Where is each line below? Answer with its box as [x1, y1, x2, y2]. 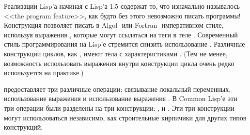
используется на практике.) [4, 67, 84, 78]
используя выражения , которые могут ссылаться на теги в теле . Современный [4, 29, 238, 39]
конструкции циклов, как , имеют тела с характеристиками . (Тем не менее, [4, 48, 228, 58]
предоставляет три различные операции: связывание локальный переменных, [4, 84, 231, 94]
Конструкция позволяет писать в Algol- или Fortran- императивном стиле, [4, 20, 224, 30]
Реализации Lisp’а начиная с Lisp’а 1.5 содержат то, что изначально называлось [4, 1, 240, 11]
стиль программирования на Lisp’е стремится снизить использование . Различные [4, 39, 245, 49]
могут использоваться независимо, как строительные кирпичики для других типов [4, 112, 247, 122]
